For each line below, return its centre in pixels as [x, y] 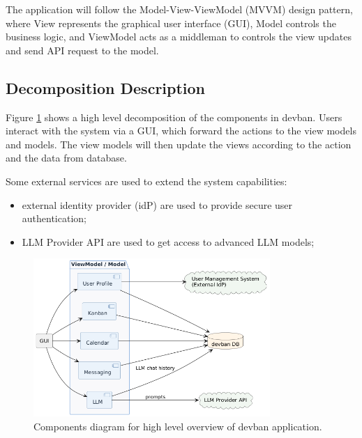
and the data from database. [66, 158]
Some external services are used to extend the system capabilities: [146, 181]
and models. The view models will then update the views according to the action [179, 144]
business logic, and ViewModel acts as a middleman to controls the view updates [179, 37]
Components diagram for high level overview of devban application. [178, 426]
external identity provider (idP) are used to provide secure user [157, 204]
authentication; [54, 218]
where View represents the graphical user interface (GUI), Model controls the [171, 23]
